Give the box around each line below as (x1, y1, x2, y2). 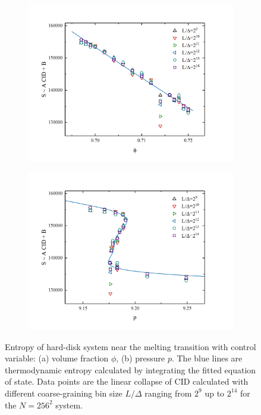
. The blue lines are (171, 352, 243, 364)
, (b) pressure (116, 352, 165, 364)
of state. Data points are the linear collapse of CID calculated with (5, 375, 249, 388)
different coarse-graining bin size (5, 386, 122, 399)
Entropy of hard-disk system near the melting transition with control (5, 340, 256, 352)
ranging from (144, 386, 192, 399)
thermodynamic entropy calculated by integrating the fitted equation (5, 363, 256, 376)
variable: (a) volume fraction (5, 352, 109, 364)
